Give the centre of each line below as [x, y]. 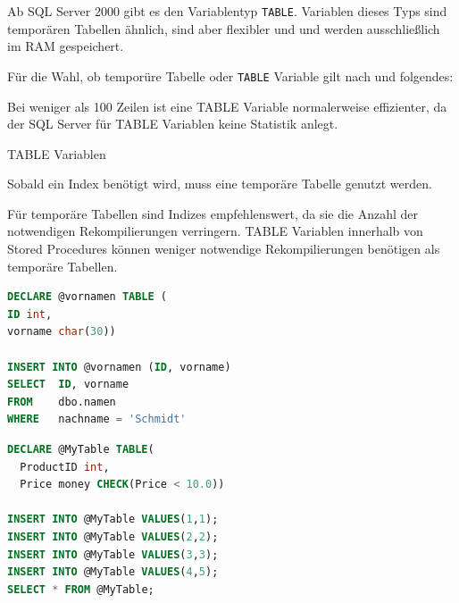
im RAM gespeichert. [66, 46]
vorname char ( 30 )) [62, 332]
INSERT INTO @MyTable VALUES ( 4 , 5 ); [113, 572]
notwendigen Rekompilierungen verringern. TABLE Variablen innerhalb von [215, 231]
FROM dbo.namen [62, 402]
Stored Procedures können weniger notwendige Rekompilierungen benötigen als [224, 249]
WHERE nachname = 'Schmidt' [97, 419]
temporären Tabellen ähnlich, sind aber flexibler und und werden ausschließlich [224, 28]
